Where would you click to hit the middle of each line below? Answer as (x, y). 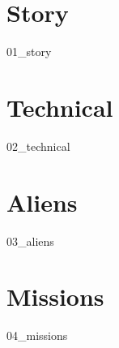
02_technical (38, 146)
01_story (29, 52)
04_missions (37, 335)
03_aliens (30, 241)
